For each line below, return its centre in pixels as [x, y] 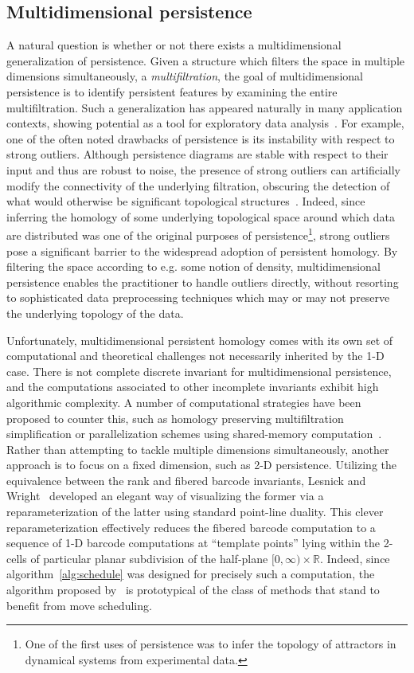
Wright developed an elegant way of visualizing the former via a [165, 496]
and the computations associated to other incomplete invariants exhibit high [193, 387]
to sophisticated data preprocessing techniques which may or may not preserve [198, 297]
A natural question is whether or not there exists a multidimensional [174, 45]
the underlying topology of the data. [95, 313]
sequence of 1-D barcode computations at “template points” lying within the [193, 543]
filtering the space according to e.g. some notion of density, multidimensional [193, 266]
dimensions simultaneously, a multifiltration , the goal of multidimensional [185, 76]
